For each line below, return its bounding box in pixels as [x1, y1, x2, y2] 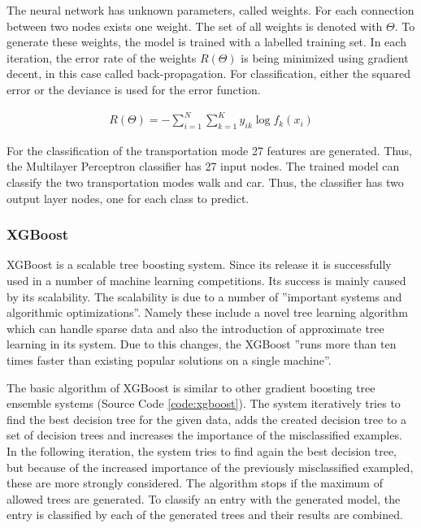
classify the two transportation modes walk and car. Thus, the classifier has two [7, 174, 404, 191]
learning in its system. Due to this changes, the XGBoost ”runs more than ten [7, 335, 397, 353]
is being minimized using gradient [241, 49, 409, 66]
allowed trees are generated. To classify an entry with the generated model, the [7, 490, 401, 507]
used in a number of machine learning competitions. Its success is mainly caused [7, 272, 406, 289]
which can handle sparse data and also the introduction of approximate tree [7, 319, 384, 336]
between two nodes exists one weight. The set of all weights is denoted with [7, 17, 383, 34]
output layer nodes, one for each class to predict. [7, 189, 250, 206]
